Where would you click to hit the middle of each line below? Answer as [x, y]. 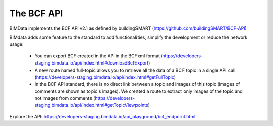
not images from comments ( [65, 98]
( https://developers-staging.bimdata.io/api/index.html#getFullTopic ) [105, 77]
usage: [16, 44]
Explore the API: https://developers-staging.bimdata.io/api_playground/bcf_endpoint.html [102, 116]
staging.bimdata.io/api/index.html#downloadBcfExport [92, 63]
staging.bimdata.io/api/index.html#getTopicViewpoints [92, 105]
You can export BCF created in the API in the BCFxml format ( [99, 56]
